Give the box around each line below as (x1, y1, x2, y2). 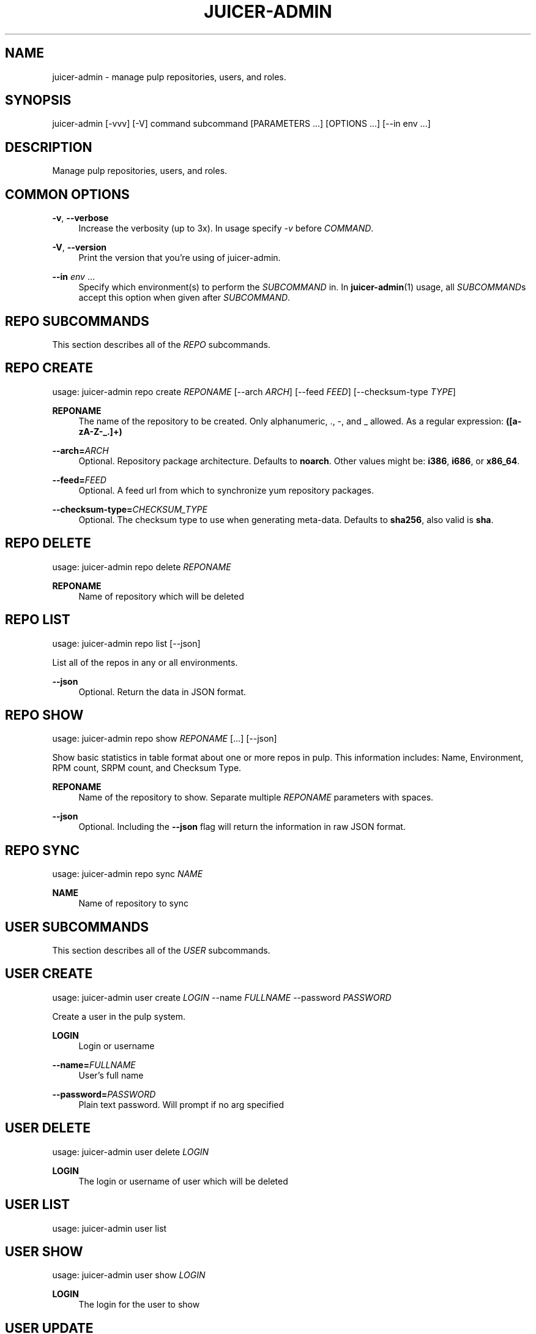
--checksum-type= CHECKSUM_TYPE (52, 503, 207, 514)
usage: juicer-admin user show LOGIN (52, 1270, 206, 1281)
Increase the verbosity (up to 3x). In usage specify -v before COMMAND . (78, 223, 374, 234)
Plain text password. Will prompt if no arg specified (78, 1099, 285, 1110)
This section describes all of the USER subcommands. (52, 945, 270, 956)
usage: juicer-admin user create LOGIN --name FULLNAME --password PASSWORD (52, 992, 392, 1003)
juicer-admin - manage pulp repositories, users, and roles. (52, 71, 286, 82)
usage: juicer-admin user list (52, 1223, 167, 1234)
